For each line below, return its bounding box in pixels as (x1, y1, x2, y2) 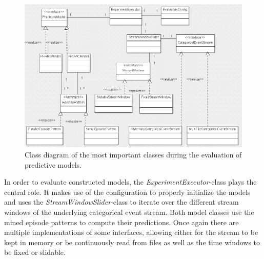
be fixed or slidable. (4, 247, 66, 257)
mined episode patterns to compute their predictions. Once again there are (4, 216, 239, 227)
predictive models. (25, 159, 82, 170)
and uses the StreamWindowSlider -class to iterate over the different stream (4, 196, 239, 207)
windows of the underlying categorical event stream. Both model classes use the (4, 207, 254, 217)
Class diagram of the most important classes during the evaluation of (25, 149, 242, 160)
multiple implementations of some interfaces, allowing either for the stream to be (4, 227, 258, 237)
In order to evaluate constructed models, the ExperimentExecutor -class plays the (4, 176, 257, 187)
